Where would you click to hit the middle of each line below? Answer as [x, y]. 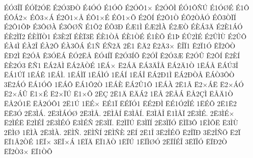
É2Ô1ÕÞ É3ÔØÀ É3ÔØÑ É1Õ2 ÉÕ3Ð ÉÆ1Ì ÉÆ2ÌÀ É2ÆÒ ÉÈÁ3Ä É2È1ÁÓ [123, 27]
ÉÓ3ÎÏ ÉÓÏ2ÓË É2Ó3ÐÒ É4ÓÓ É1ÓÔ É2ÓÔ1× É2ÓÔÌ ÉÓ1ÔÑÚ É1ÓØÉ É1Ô [127, 7]
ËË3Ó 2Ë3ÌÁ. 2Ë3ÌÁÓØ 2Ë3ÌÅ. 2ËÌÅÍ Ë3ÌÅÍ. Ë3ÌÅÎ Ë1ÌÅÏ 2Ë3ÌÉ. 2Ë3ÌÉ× [119, 113]
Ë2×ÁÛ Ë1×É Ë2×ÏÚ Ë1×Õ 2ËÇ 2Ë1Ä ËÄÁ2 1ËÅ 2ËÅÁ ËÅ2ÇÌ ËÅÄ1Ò [119, 94]
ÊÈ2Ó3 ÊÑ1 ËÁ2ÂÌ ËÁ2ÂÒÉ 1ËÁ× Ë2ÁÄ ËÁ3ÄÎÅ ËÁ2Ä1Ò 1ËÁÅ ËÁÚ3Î [121, 65]
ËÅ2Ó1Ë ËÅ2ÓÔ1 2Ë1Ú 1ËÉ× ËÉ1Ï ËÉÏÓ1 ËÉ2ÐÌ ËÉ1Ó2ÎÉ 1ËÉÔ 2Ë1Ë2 [120, 103]
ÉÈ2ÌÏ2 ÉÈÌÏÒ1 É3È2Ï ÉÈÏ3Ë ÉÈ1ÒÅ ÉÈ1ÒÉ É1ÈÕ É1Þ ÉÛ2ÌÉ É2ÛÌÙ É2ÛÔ [125, 36]
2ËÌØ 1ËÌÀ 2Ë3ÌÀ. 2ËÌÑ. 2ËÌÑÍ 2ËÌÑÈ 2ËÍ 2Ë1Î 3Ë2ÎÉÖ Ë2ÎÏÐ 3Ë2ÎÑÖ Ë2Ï [122, 132]
